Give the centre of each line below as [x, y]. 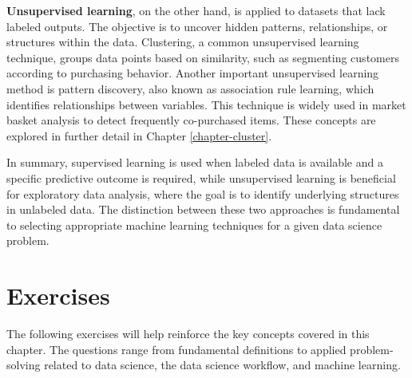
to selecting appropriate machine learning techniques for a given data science [194, 224]
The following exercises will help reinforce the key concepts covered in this [188, 334]
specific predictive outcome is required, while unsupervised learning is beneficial [201, 177]
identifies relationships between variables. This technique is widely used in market [206, 104]
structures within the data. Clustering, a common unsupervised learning [183, 42]
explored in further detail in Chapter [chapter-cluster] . [139, 135]
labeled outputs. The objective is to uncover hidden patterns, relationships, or [197, 26]
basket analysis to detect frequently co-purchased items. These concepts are [191, 120]
